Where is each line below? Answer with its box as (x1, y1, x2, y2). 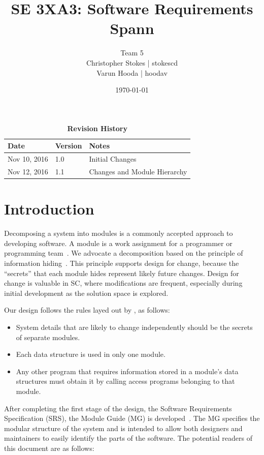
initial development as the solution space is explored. (4, 287, 169, 298)
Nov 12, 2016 (8, 166, 48, 176)
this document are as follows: (4, 442, 94, 453)
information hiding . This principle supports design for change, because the (4, 257, 239, 268)
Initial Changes (89, 154, 137, 164)
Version (55, 140, 82, 151)
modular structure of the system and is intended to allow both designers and (4, 422, 243, 433)
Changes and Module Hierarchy (89, 166, 187, 176)
